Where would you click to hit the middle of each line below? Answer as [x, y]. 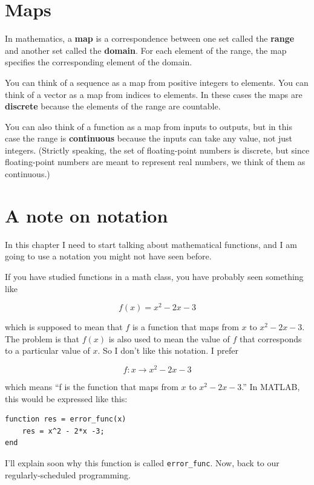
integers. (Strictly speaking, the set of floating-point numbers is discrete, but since [157, 150]
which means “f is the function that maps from [92, 387]
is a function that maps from [185, 327]
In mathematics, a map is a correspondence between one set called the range [150, 38]
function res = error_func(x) [66, 419]
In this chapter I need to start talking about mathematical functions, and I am [151, 244]
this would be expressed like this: [66, 398]
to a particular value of [47, 350]
